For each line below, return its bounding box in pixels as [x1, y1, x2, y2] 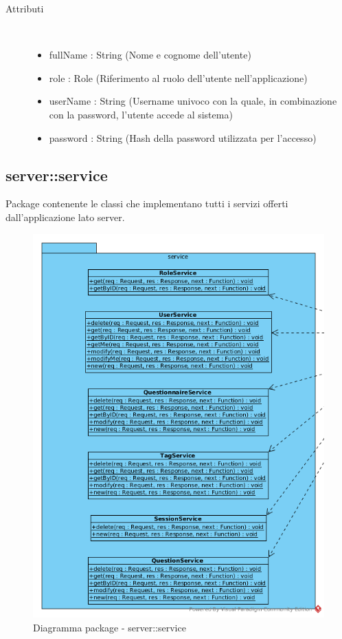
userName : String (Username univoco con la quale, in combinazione [49, 94, 337, 108]
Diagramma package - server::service [33, 620, 186, 634]
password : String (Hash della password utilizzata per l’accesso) [49, 130, 317, 145]
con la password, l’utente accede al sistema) [49, 107, 233, 121]
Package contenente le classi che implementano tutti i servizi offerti [5, 196, 288, 211]
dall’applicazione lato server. [5, 209, 125, 224]
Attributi [5, 1, 44, 15]
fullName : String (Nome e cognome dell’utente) [49, 48, 251, 62]
